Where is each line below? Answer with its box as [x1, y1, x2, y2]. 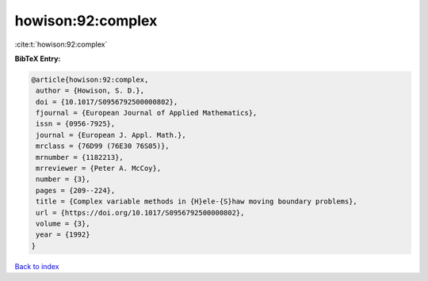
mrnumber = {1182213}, [36, 153, 124, 161]
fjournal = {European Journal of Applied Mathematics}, [36, 108, 258, 118]
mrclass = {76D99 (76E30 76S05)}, [36, 142, 170, 150]
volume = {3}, [36, 219, 90, 228]
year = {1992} [36, 230, 90, 239]
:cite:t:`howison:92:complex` [14, 40, 108, 49]
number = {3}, [36, 175, 90, 184]
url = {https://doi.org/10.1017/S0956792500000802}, [36, 208, 245, 217]
